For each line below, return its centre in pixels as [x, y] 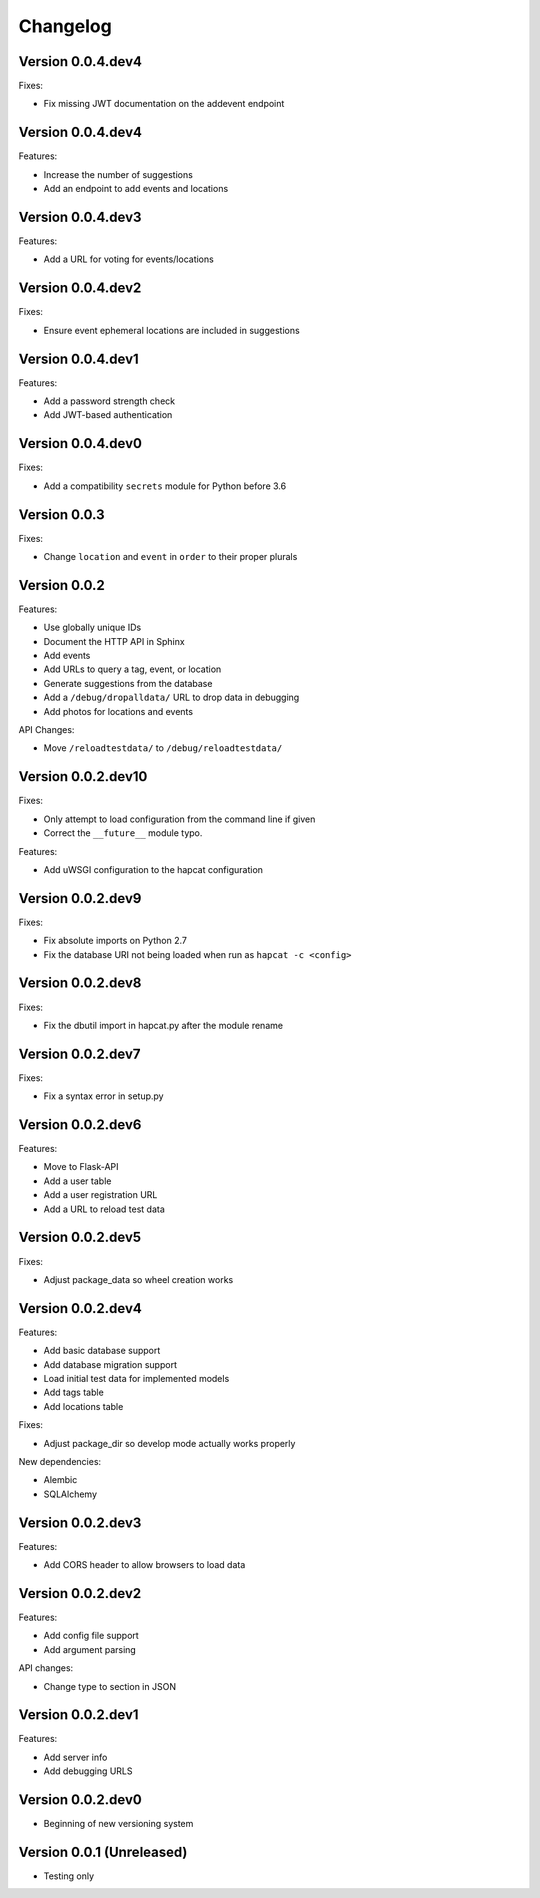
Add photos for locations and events [118, 711]
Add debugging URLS [88, 1771]
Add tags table [73, 1392]
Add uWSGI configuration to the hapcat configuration [153, 869]
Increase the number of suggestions [118, 174]
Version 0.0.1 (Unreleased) [103, 1851]
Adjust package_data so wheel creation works [138, 1279]
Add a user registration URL [100, 1195]
